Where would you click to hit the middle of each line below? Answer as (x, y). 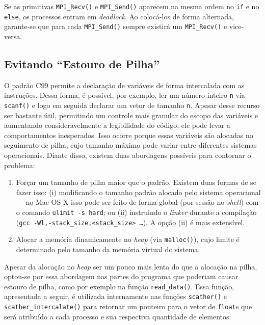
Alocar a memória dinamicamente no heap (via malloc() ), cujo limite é (128, 239)
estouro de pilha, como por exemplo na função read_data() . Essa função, (119, 286)
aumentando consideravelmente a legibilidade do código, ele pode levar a (117, 125)
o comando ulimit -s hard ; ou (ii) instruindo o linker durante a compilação (136, 212)
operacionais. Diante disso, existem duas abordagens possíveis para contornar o (128, 155)
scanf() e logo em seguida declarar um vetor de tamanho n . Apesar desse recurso (132, 105)
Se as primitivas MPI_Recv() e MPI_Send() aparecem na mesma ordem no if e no (132, 6)
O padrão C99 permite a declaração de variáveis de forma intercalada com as (124, 85)
